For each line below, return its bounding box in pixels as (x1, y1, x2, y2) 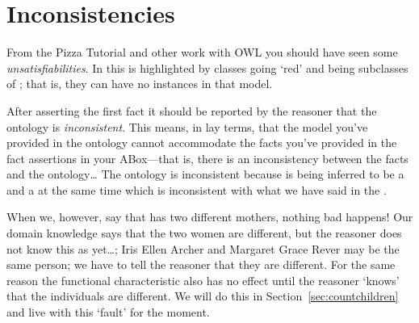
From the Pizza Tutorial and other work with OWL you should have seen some (6, 44, 398, 61)
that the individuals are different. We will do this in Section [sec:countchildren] (6, 287, 399, 304)
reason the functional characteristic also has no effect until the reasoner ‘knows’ (6, 271, 400, 288)
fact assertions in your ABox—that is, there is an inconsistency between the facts (6, 149, 409, 166)
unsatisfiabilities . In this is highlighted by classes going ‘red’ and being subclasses (6, 59, 409, 76)
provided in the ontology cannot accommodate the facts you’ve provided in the (6, 134, 397, 151)
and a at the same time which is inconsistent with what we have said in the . (6, 181, 387, 198)
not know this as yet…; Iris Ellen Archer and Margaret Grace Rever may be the (6, 240, 400, 257)
